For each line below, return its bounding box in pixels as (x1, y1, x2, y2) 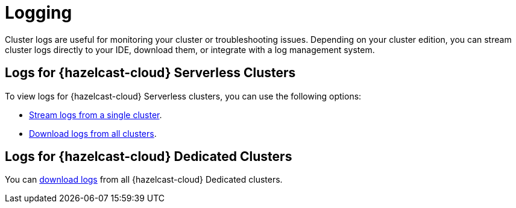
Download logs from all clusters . (29, 128, 157, 139)
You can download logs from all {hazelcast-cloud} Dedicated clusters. (5, 174, 283, 185)
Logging (5, 2, 72, 23)
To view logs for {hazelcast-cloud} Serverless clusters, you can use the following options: (5, 90, 362, 101)
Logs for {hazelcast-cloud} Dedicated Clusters (5, 149, 292, 165)
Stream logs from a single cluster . (29, 109, 162, 120)
